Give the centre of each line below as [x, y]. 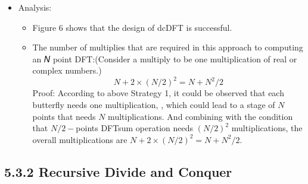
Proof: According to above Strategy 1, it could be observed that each [158, 93]
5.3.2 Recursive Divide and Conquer [118, 171]
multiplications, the [267, 128]
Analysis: [35, 7]
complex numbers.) [67, 70]
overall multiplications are [80, 139]
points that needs [64, 116]
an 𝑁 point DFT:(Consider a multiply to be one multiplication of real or [165, 58]
